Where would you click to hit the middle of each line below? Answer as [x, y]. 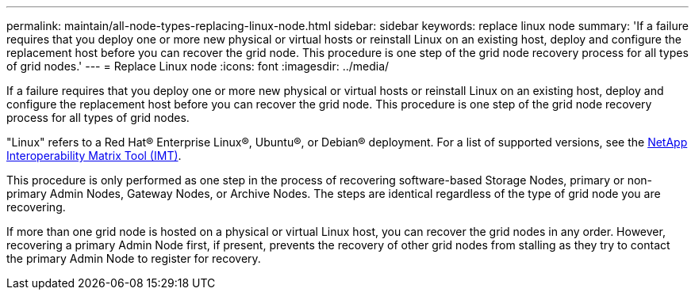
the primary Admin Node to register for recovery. [134, 258]
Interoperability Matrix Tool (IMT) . [94, 156]
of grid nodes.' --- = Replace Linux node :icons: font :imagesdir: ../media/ [198, 66]
